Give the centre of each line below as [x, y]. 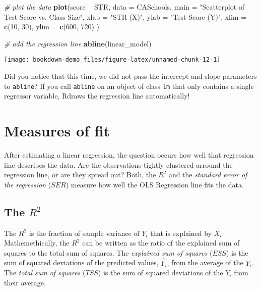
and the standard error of [208, 175]
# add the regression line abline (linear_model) [78, 43]
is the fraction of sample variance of [84, 233]
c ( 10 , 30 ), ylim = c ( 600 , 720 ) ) [52, 27]
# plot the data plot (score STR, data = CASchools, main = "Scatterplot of [124, 7]
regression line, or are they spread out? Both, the [80, 175]
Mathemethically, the [37, 243]
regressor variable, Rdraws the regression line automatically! [97, 96]
